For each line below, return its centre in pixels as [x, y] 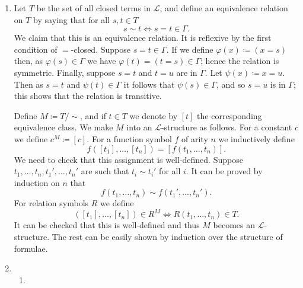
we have [102, 61]
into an [139, 127]
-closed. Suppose [101, 49]
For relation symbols [51, 203]
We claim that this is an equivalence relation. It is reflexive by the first [143, 38]
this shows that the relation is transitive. [88, 96]
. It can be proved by [224, 171]
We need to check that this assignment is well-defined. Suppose [128, 159]
